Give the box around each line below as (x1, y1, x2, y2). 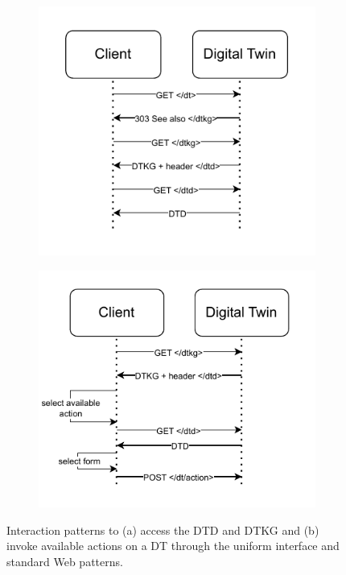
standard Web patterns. (6, 552, 123, 569)
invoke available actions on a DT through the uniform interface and (6, 537, 340, 554)
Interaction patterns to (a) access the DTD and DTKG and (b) (6, 521, 319, 538)
